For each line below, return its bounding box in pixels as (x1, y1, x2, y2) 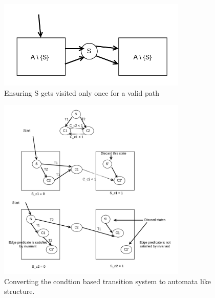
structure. (4, 286, 35, 296)
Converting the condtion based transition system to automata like (4, 275, 211, 286)
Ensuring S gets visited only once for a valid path (4, 87, 160, 98)
